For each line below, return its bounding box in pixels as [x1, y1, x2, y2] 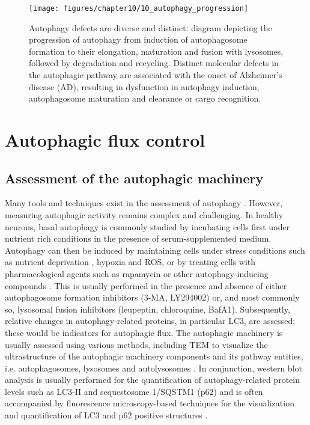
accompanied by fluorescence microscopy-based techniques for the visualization [5, 397, 294, 409]
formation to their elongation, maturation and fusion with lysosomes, [29, 44, 284, 57]
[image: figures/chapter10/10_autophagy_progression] [29, 4, 249, 13]
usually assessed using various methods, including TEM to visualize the [5, 338, 268, 350]
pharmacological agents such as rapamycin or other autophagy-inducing [5, 267, 269, 280]
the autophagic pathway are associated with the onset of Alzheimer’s [29, 69, 282, 81]
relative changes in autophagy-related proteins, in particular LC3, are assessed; [5, 314, 296, 327]
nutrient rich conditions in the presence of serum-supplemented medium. [5, 232, 272, 245]
